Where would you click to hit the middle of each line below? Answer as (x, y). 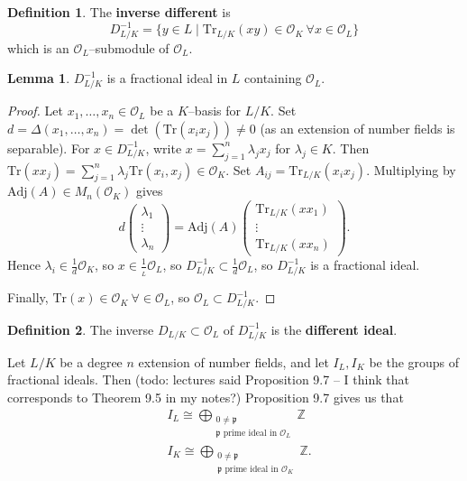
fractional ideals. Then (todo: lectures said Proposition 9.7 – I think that (208, 379)
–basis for (214, 111)
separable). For (49, 148)
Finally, (28, 297)
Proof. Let (35, 111)
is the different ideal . (334, 329)
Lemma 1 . (39, 78)
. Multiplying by (411, 169)
